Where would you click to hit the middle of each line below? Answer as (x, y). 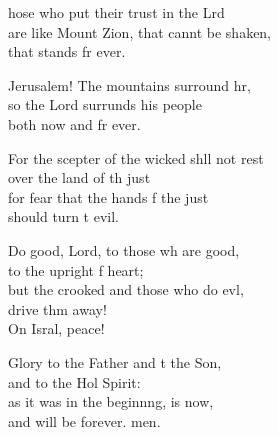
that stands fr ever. (67, 51)
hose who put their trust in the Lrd (116, 12)
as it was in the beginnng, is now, (111, 401)
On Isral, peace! (56, 328)
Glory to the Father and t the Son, (115, 361)
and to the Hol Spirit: (74, 381)
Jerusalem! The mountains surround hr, (129, 84)
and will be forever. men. (84, 420)
